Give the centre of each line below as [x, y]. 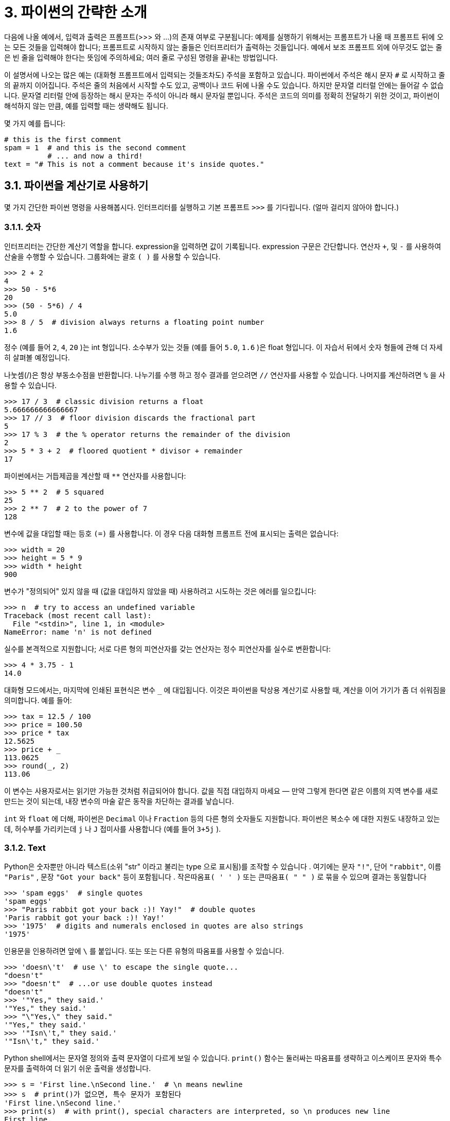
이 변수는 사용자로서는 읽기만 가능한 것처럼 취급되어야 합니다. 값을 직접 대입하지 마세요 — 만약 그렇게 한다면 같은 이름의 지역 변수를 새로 [221, 791]
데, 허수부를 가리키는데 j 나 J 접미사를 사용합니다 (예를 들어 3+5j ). [113, 829]
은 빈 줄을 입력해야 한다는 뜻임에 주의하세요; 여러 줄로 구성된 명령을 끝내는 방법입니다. [141, 57]
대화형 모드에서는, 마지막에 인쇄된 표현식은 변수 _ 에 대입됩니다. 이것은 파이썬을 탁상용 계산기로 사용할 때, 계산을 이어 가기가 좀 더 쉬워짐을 [225, 690]
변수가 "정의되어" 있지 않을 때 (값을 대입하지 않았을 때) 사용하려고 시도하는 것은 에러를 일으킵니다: [160, 591]
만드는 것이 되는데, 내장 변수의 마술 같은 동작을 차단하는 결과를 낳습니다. [119, 801]
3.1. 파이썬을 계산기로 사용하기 [76, 186]
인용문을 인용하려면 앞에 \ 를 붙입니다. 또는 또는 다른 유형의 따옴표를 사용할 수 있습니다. [144, 951]
